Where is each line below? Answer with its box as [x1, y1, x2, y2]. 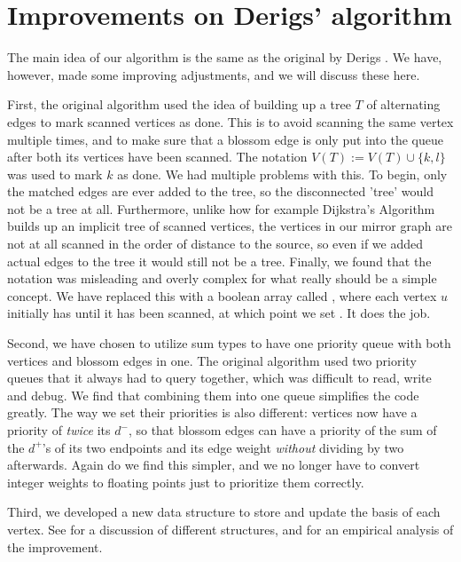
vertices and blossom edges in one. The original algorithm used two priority [7, 351, 417, 369]
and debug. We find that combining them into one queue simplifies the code [7, 385, 419, 404]
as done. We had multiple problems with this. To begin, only [117, 164, 448, 183]
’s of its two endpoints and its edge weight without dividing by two [42, 438, 404, 456]
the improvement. [7, 537, 103, 556]
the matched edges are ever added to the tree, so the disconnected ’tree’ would [7, 182, 434, 201]
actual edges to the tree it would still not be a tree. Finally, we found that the [7, 251, 432, 270]
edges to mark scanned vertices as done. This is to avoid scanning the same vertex [7, 112, 454, 131]
